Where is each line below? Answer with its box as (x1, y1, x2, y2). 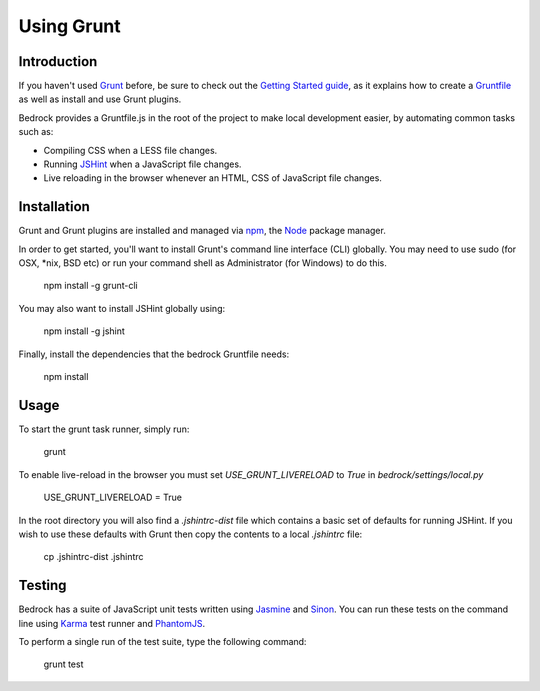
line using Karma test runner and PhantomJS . (18, 617, 205, 629)
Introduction (18, 53, 98, 70)
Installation (18, 198, 90, 215)
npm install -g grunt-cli (43, 280, 139, 292)
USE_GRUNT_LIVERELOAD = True (43, 491, 182, 504)
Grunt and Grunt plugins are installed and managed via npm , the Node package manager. (18, 225, 387, 237)
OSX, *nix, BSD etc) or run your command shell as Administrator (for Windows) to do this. (18, 257, 387, 269)
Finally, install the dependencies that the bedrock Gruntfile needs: (18, 348, 290, 360)
